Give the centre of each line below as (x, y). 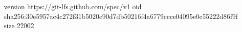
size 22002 (19, 25)
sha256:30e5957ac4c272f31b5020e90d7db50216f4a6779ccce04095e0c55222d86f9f (121, 16)
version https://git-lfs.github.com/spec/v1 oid (73, 6)
